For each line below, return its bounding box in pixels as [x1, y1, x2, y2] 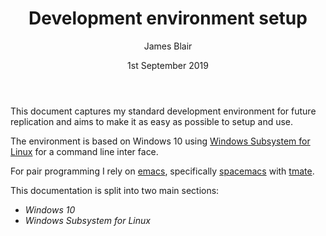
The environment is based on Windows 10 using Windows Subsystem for [10, 135, 311, 147]
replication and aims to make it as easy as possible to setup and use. [10, 115, 294, 127]
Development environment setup [28, 7, 308, 30]
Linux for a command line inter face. [10, 145, 159, 157]
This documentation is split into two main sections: [10, 184, 220, 196]
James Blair [143, 40, 193, 52]
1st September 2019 [127, 59, 209, 71]
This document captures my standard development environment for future [10, 105, 317, 117]
